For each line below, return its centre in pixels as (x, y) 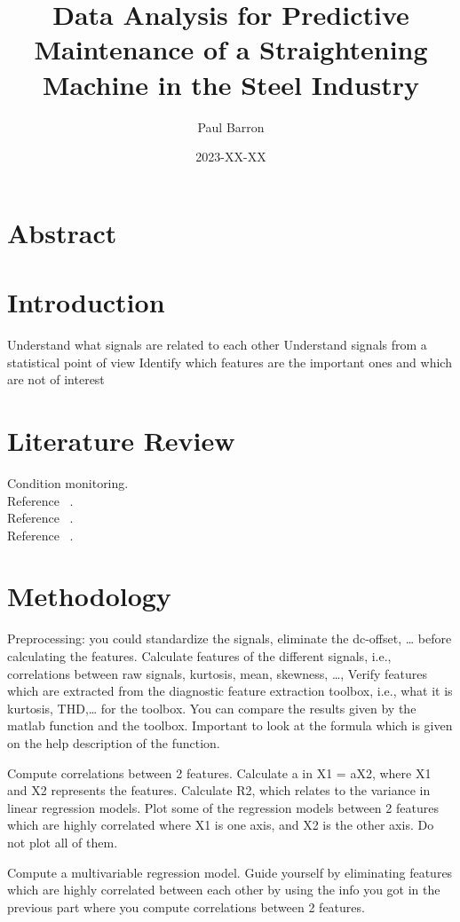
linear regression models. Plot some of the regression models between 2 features (223, 807)
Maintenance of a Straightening (231, 49)
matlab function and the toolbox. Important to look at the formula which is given (230, 725)
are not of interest (56, 379)
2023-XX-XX (231, 157)
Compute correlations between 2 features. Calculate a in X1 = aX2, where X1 (219, 772)
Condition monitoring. (68, 482)
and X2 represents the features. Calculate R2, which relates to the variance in (219, 790)
